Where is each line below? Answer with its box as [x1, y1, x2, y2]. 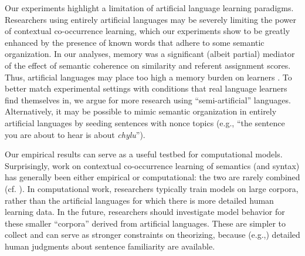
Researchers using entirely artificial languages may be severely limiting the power [5, 13, 296, 25]
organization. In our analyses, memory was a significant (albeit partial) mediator [5, 48, 295, 60]
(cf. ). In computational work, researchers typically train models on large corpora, [5, 182, 299, 194]
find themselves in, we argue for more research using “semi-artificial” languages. [5, 93, 291, 106]
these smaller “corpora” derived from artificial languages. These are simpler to [5, 217, 286, 229]
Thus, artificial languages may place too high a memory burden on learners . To [5, 70, 292, 83]
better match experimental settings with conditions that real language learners [5, 82, 287, 95]
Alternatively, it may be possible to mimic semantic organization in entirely [5, 105, 277, 117]
